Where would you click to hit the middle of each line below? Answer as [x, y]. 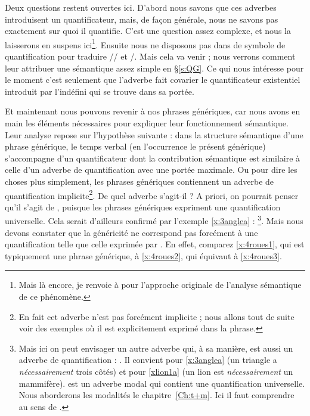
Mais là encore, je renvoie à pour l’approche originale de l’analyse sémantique [160, 285]
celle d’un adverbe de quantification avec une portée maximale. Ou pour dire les [151, 170]
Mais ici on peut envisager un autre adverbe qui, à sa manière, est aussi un [156, 348]
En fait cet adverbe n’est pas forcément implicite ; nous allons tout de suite [156, 316]
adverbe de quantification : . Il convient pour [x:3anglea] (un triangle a [148, 360]
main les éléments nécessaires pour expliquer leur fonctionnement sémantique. [147, 123]
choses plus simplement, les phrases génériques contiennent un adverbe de [139, 181]
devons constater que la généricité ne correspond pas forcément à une [131, 232]
